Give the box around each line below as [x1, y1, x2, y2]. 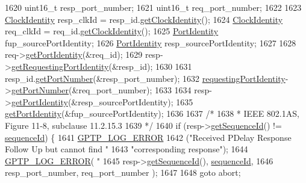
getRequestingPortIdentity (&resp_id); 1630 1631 [11, 60, 192, 72]
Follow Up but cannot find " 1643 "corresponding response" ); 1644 [5, 143, 248, 155]
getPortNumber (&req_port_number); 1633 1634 [11, 84, 192, 96]
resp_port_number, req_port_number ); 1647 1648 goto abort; [5, 166, 241, 179]
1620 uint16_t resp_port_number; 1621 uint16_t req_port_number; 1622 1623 [5, 1, 302, 13]
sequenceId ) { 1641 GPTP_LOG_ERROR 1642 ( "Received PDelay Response [5, 131, 292, 143]
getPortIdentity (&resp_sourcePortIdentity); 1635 [11, 95, 193, 108]
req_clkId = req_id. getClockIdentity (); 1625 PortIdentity [5, 25, 219, 37]
